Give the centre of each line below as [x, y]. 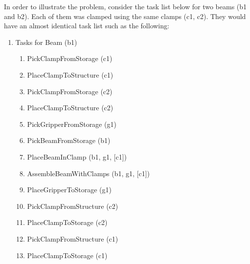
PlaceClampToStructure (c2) [70, 108]
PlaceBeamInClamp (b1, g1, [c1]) [77, 156]
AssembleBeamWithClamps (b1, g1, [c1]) [89, 173]
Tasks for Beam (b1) [46, 42]
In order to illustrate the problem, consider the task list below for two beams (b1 [125, 6]
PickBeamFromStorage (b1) [69, 140]
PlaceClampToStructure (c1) [70, 74]
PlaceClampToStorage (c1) [67, 255]
